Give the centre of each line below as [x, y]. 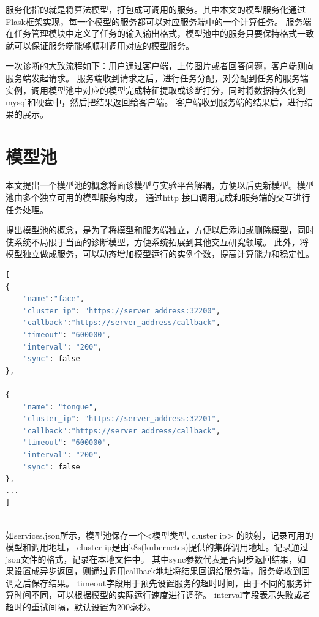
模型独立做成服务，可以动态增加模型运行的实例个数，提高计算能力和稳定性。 [160, 254]
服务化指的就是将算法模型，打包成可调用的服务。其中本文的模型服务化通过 [156, 9]
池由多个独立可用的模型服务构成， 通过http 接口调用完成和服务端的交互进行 [158, 197]
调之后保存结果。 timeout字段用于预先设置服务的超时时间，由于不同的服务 [155, 582]
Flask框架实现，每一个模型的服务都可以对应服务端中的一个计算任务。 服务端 [159, 21]
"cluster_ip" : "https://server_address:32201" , [122, 419]
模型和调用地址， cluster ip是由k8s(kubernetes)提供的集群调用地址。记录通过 [157, 547]
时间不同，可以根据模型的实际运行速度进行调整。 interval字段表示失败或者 [162, 595]
